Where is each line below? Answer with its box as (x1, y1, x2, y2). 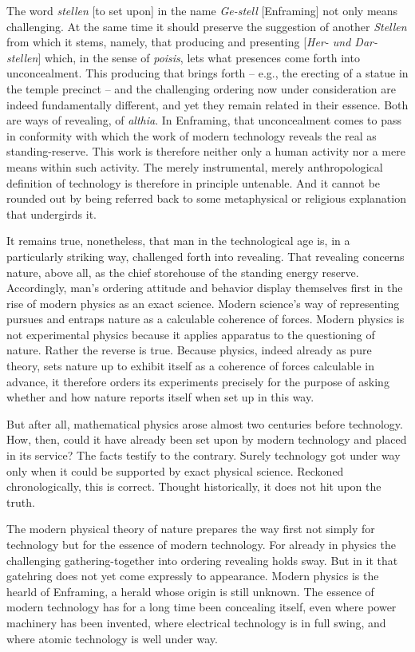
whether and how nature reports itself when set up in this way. (6, 389, 314, 405)
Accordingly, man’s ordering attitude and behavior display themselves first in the (6, 279, 403, 296)
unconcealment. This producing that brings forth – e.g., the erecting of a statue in (6, 65, 409, 81)
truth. (6, 493, 35, 510)
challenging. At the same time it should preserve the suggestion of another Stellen (6, 18, 407, 34)
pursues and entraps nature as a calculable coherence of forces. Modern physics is (6, 310, 405, 327)
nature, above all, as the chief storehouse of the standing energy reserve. (6, 263, 359, 280)
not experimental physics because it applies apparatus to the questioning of (6, 326, 375, 342)
